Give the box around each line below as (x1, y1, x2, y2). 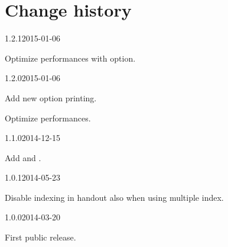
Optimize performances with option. (5, 52, 136, 64)
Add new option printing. (5, 91, 97, 104)
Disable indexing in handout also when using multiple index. (5, 191, 224, 203)
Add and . (5, 151, 41, 163)
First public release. (5, 231, 76, 243)
